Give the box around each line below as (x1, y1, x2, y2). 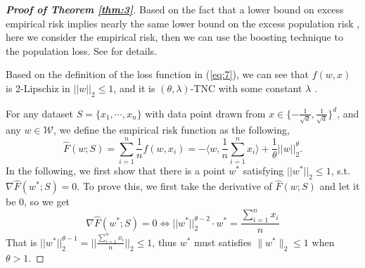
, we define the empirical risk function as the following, (53, 122, 290, 137)
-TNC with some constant (190, 80, 302, 95)
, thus (152, 234, 177, 249)
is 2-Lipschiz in (6, 80, 70, 95)
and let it (319, 179, 360, 193)
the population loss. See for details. (6, 43, 157, 58)
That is (6, 234, 37, 249)
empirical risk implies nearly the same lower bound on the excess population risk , (6, 15, 360, 30)
